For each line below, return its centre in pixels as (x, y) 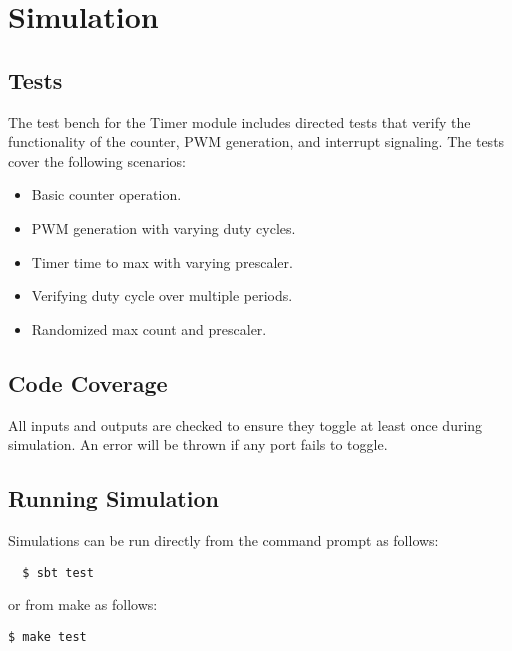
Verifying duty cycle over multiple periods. (162, 295)
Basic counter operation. (106, 194)
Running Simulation (113, 498)
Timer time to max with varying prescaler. (162, 261)
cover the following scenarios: (97, 160)
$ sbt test (58, 572)
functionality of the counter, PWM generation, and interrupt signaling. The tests (256, 141)
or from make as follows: (83, 604)
